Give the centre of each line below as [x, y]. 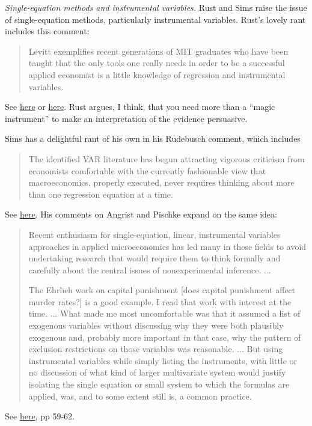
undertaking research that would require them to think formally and [154, 258]
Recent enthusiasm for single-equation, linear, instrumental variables [154, 234]
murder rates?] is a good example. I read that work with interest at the [160, 301]
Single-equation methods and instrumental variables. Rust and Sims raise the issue [156, 7]
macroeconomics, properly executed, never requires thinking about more [161, 182]
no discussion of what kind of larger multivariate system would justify [157, 372]
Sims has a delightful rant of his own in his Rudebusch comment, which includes [153, 138]
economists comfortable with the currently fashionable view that [147, 170]
